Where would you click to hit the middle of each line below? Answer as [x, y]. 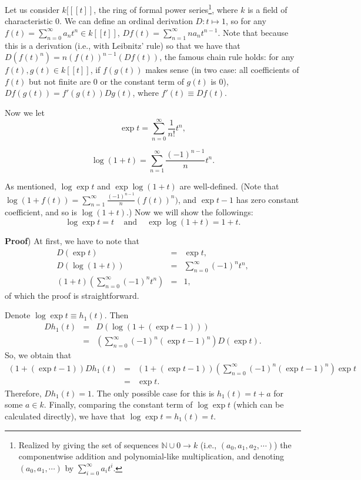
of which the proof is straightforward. [72, 295]
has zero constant [268, 199]
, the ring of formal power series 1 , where [166, 9]
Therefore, [23, 393]
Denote [18, 315]
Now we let [25, 113]
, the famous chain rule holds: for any [227, 57]
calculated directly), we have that [65, 416]
